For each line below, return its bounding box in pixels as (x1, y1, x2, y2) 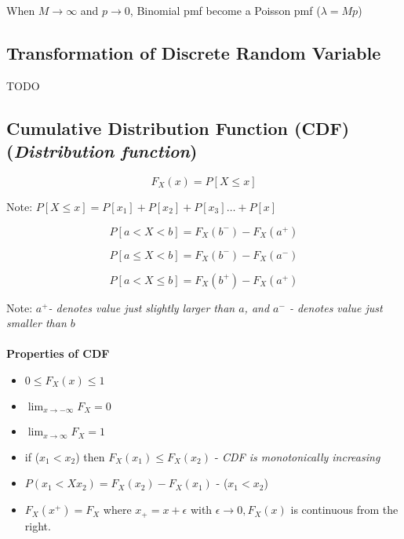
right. (24, 517, 51, 534)
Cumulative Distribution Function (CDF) (6, 115, 350, 140)
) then (75, 448, 105, 464)
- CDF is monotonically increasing (214, 448, 380, 464)
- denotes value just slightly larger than (48, 299, 235, 315)
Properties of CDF (6, 345, 110, 362)
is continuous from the (290, 501, 399, 518)
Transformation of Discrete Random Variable (6, 40, 381, 64)
